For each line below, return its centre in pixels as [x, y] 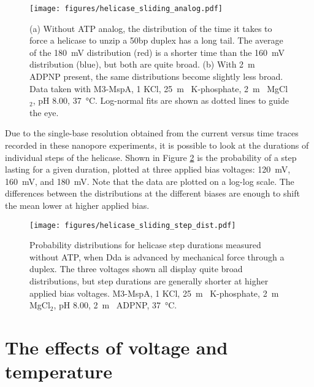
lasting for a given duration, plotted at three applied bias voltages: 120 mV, [148, 169]
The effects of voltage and [117, 347]
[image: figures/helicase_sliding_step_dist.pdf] [133, 225]
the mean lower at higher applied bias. [77, 205]
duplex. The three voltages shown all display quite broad [136, 269]
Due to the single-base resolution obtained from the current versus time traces [152, 133]
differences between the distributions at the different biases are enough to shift [152, 193]
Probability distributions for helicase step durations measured [145, 245]
